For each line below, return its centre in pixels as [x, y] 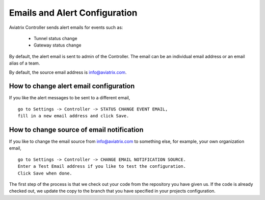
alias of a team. [25, 63]
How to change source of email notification [76, 130]
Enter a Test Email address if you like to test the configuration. [102, 167]
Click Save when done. [45, 173]
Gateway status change [57, 45]
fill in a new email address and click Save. [74, 116]
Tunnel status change [55, 38]
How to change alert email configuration [72, 86]
